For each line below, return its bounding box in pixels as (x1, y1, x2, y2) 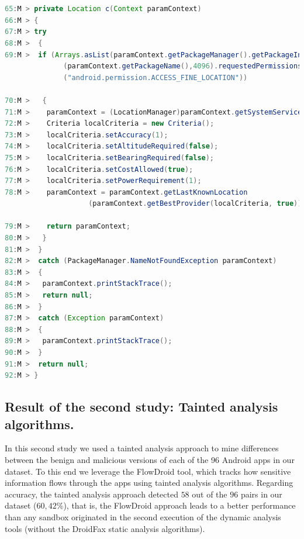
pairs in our (240, 488, 282, 500)
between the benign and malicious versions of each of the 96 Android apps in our (5, 453, 295, 465)
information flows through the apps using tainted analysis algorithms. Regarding (5, 476, 293, 489)
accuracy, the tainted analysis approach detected (5, 488, 178, 500)
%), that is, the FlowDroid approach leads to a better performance (56, 499, 296, 512)
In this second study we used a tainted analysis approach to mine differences (5, 442, 279, 454)
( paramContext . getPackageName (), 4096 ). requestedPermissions (63, 62, 302, 71)
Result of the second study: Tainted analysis (5, 398, 278, 416)
